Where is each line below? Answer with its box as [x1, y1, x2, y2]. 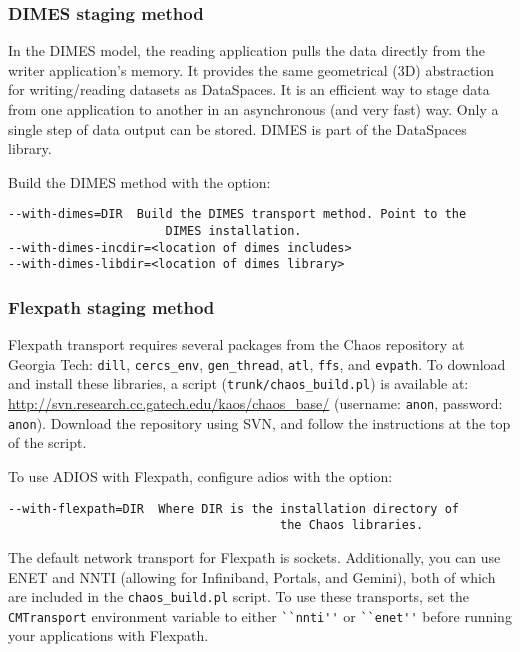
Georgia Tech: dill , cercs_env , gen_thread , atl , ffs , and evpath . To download [8, 353, 506, 374]
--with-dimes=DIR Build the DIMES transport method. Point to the [8, 207, 467, 222]
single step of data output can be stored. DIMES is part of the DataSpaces [8, 118, 467, 139]
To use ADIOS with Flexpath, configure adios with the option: [8, 466, 393, 487]
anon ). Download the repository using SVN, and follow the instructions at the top [8, 412, 511, 433]
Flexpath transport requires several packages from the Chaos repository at [8, 334, 465, 355]
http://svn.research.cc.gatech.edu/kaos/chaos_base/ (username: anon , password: [8, 393, 503, 414]
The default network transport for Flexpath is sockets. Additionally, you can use [8, 546, 501, 567]
